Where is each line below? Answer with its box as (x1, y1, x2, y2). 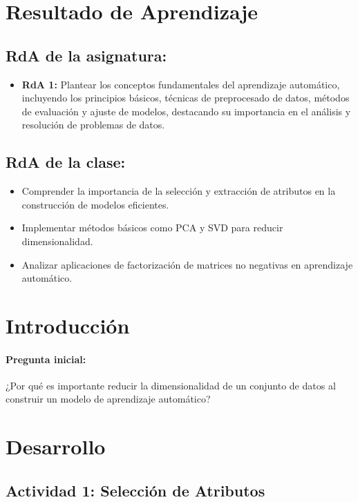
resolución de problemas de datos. (21, 117, 165, 132)
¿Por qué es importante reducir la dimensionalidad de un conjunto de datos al (6, 378, 336, 392)
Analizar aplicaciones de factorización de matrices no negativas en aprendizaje (21, 257, 353, 271)
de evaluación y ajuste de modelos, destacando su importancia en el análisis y (21, 104, 351, 118)
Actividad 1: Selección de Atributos (6, 479, 265, 501)
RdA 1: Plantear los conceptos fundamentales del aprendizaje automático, (21, 77, 340, 91)
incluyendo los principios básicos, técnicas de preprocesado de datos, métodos (21, 90, 350, 105)
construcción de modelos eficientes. (21, 197, 169, 211)
